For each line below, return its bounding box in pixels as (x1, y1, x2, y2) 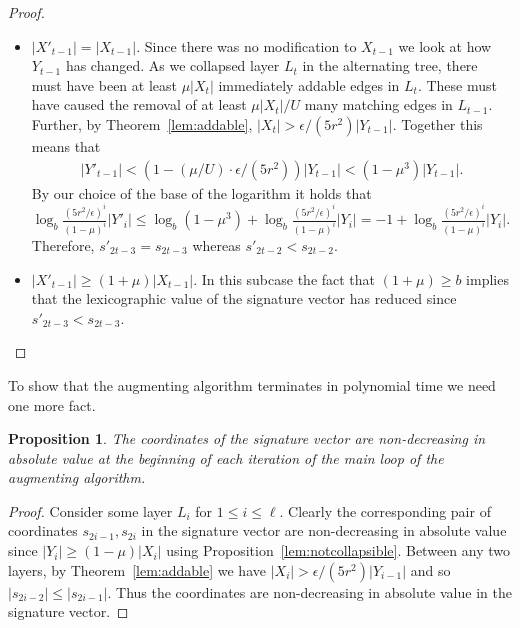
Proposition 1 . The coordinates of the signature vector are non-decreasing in (8, 428, 486, 449)
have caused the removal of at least (31, 94, 247, 115)
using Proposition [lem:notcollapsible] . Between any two (166, 540, 510, 561)
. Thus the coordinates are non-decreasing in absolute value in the (107, 581, 512, 602)
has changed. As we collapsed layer (65, 55, 280, 76)
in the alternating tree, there (302, 55, 478, 76)
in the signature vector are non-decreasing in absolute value (141, 520, 507, 541)
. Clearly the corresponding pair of (279, 500, 491, 521)
